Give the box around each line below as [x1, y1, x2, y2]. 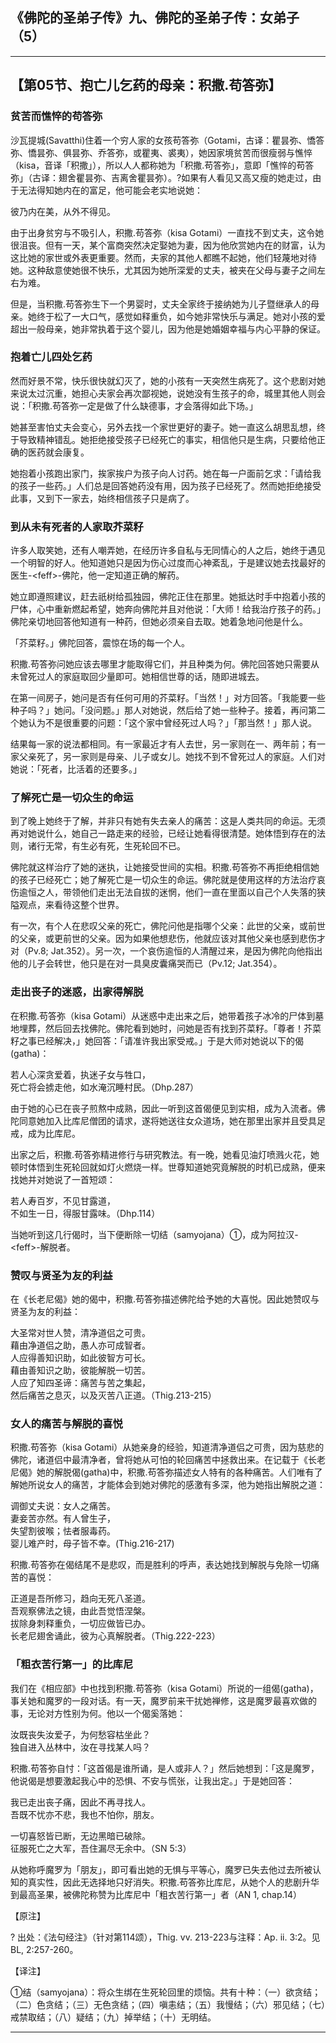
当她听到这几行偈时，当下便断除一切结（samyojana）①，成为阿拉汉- [10, 1228, 299, 1240]
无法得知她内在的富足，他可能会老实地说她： [18, 184, 203, 196]
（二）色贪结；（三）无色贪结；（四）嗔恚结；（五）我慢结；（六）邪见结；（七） [10, 1998, 326, 2010]
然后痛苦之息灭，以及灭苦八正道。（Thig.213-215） [10, 1389, 217, 1401]
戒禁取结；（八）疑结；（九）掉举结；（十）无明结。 [10, 2011, 217, 2023]
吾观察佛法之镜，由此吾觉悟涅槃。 [10, 1605, 151, 1617]
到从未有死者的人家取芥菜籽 [10, 519, 144, 533]
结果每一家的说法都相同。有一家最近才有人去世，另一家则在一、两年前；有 [10, 738, 317, 750]
